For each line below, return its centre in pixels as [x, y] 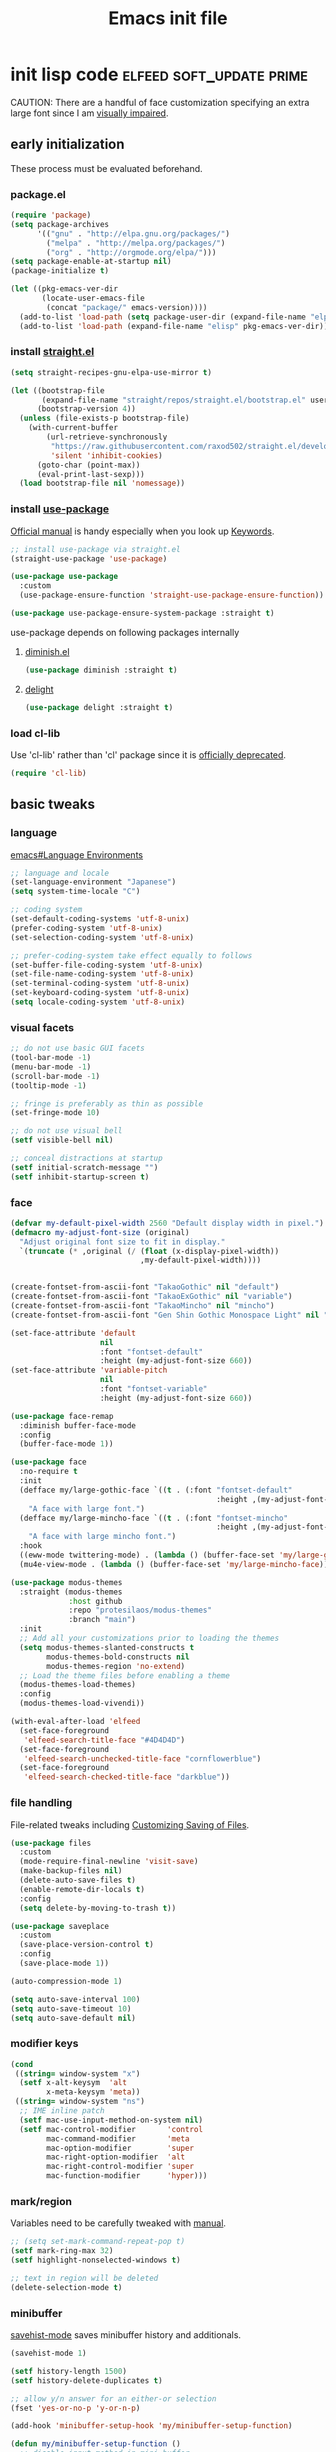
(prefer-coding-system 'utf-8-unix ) [86, 928]
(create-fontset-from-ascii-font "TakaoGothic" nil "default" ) [145, 1287]
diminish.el [47, 651]
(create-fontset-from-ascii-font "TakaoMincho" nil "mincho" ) [142, 1306]
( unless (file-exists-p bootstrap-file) [104, 418]
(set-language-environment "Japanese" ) [93, 882]
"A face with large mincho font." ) [102, 1537]
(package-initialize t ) [60, 271]
